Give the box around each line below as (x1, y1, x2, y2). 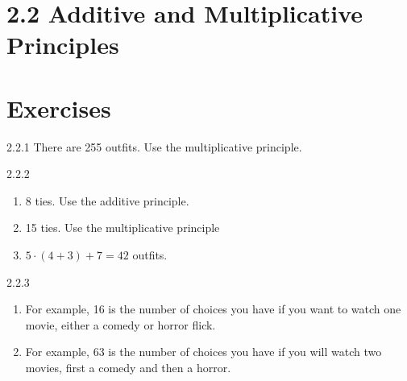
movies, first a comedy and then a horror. (25, 359, 231, 376)
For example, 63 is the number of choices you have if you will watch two (25, 343, 382, 360)
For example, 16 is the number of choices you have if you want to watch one (25, 300, 401, 317)
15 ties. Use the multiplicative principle (25, 219, 220, 236)
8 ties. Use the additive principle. (25, 192, 189, 209)
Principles (6, 28, 119, 61)
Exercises (6, 91, 111, 124)
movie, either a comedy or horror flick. (25, 316, 216, 333)
